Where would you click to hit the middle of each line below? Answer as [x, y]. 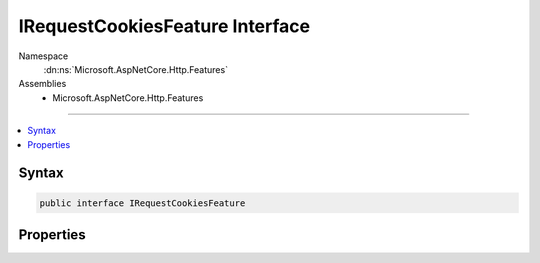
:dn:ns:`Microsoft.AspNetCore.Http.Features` [136, 69]
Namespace [43, 56]
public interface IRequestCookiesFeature [142, 203]
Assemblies [42, 84]
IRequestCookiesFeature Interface [164, 26]
